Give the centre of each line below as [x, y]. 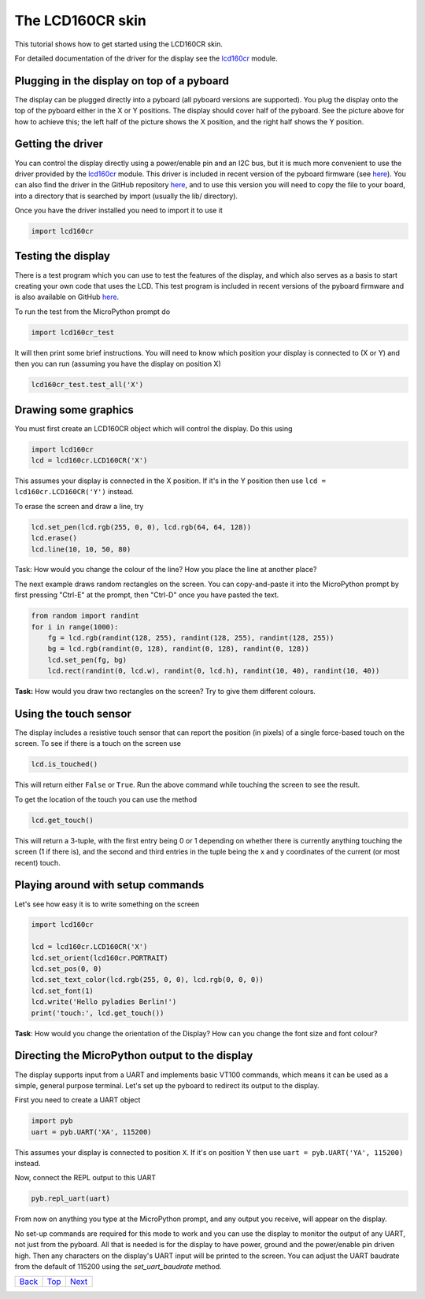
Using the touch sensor [73, 714]
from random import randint [85, 616]
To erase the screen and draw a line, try [79, 506]
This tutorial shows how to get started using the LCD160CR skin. [119, 44]
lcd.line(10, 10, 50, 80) [81, 549]
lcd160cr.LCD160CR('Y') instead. [74, 492]
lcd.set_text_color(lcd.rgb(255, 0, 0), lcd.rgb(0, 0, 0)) [147, 980]
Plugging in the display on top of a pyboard [122, 81]
